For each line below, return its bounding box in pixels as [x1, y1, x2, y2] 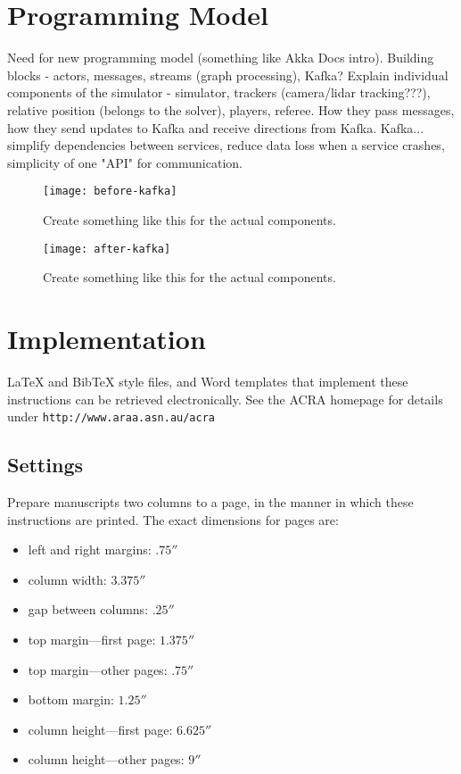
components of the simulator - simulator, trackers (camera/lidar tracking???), [7, 83, 431, 102]
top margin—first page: [28, 629, 156, 648]
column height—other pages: [28, 750, 185, 769]
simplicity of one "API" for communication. [7, 153, 243, 171]
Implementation [7, 320, 206, 356]
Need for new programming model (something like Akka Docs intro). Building [7, 48, 434, 67]
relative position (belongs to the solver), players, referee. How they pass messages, [7, 100, 455, 119]
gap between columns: [28, 600, 149, 619]
